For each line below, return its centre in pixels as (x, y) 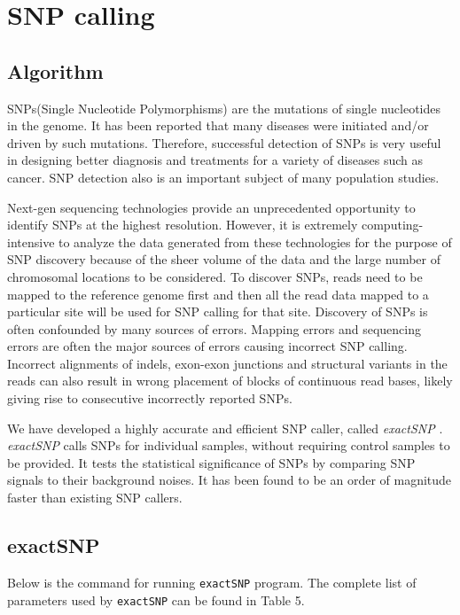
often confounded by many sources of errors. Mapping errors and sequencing (214, 328)
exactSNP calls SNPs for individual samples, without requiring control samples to (229, 445)
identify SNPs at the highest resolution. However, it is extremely (183, 225)
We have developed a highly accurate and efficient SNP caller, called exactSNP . (225, 428)
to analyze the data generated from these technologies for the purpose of (255, 241)
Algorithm (55, 70)
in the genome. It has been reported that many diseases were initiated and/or (218, 125)
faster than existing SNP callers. (95, 498)
